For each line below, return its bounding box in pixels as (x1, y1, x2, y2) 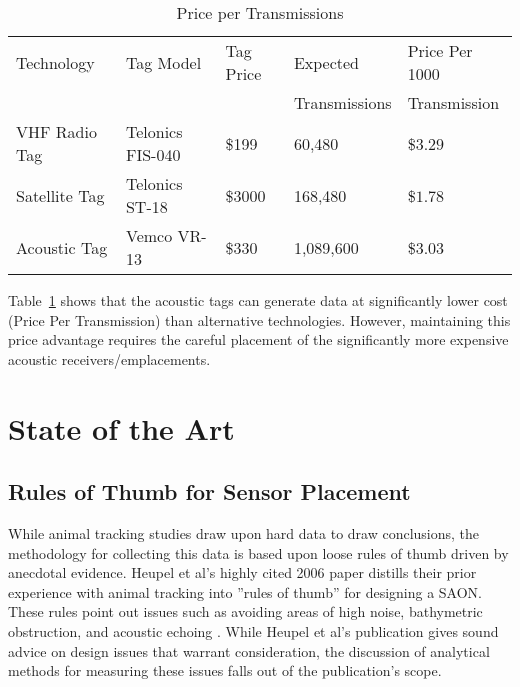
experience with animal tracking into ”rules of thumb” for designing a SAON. (8, 581, 482, 602)
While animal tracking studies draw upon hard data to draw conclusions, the (8, 522, 480, 543)
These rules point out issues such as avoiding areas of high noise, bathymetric (8, 601, 483, 622)
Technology (16, 50, 95, 74)
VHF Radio (16, 120, 97, 143)
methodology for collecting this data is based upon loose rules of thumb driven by (8, 542, 509, 563)
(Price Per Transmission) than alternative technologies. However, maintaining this (8, 309, 511, 330)
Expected (293, 50, 360, 74)
